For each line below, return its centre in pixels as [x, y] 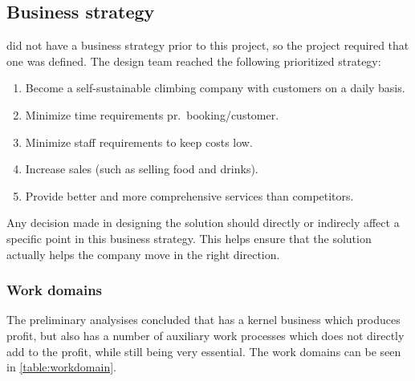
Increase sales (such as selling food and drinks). [142, 169]
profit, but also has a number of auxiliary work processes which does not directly [205, 335]
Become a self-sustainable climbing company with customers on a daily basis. [215, 88]
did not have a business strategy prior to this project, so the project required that [208, 45]
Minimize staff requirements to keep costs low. [139, 142]
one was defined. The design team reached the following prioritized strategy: [194, 61]
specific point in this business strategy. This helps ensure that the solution [189, 238]
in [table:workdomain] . [61, 367]
